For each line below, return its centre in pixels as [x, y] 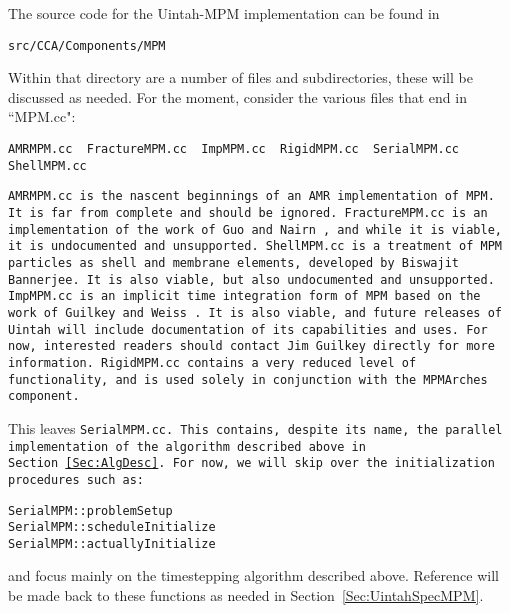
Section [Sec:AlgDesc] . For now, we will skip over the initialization [251, 463]
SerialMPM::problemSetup [90, 510]
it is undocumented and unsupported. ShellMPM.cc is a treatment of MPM [255, 246]
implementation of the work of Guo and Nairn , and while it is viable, [255, 229]
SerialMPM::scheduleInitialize [112, 527]
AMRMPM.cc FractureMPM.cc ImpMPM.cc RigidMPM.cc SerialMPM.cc [234, 149]
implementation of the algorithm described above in [187, 446]
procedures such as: [76, 479]
